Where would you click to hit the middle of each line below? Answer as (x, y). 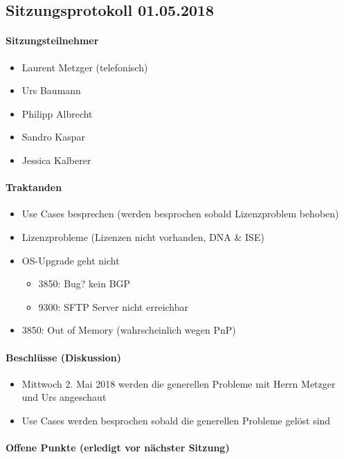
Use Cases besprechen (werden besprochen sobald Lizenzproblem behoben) (180, 214)
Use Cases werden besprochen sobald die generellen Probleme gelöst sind (176, 420)
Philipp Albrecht (57, 113)
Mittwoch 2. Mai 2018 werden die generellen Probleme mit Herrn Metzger (179, 383)
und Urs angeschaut (64, 397)
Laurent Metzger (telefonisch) (85, 67)
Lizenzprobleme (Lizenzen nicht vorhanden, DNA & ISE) (143, 236)
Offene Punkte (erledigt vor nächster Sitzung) (118, 448)
